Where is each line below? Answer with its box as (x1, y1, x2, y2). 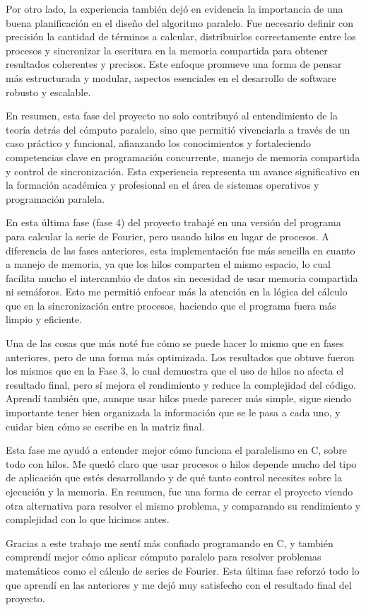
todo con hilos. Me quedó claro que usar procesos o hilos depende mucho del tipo (6, 456, 357, 471)
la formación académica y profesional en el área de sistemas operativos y (6, 177, 319, 192)
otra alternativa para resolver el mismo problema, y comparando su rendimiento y (6, 498, 361, 512)
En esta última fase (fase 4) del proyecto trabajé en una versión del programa (6, 215, 341, 230)
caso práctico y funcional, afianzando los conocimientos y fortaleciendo (6, 136, 311, 151)
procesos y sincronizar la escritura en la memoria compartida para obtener (6, 42, 328, 57)
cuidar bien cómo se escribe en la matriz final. (6, 418, 205, 433)
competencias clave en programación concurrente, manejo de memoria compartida (6, 149, 360, 164)
